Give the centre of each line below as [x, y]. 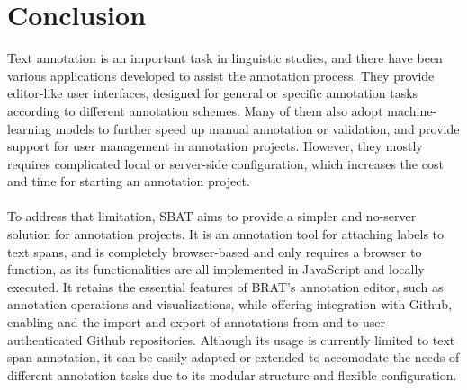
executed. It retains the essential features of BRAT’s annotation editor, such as [225, 286]
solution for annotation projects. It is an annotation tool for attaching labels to [226, 234]
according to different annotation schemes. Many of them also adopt [195, 110]
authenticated [45, 339]
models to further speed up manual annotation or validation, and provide [257, 128]
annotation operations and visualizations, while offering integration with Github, [230, 304]
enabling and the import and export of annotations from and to [183, 322]
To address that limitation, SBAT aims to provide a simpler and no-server [212, 216]
